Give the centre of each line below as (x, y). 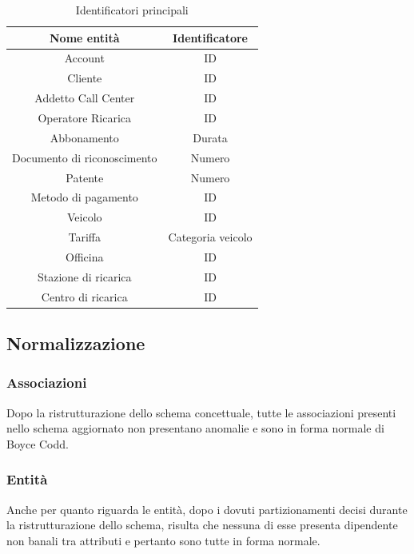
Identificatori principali (132, 10)
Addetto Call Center (85, 98)
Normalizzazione (76, 343)
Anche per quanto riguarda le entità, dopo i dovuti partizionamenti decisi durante (207, 509)
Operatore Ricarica (85, 117)
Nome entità (85, 37)
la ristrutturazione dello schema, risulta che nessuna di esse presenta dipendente (202, 525)
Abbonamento (84, 137)
